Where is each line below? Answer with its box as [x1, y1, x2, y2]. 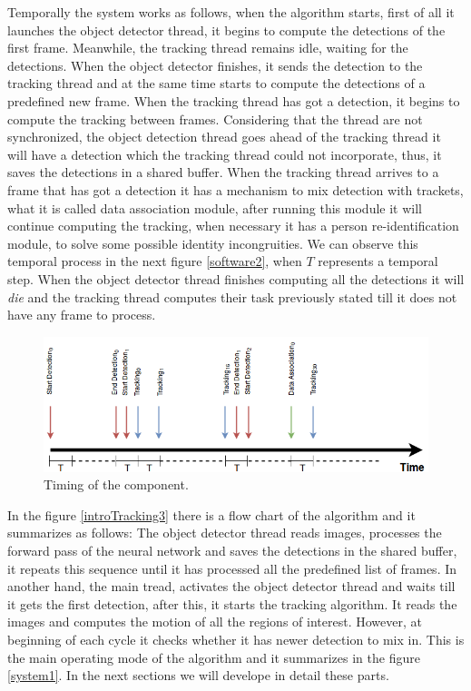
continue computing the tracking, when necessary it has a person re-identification [7, 216, 459, 235]
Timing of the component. [44, 475, 189, 494]
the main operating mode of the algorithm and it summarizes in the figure [7, 647, 420, 666]
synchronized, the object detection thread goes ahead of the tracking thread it [7, 127, 441, 146]
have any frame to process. [7, 305, 156, 324]
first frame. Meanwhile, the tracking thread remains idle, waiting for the [7, 38, 408, 57]
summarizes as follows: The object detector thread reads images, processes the [7, 523, 442, 542]
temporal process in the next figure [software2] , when [7, 252, 302, 271]
